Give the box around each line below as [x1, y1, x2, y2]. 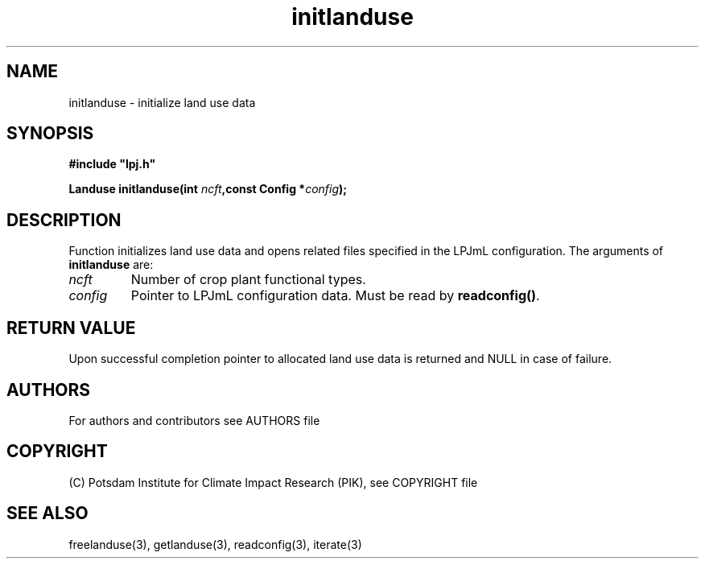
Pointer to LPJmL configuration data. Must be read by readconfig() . [130, 287, 540, 304]
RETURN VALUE [6, 317, 136, 338]
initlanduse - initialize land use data [68, 95, 256, 109]
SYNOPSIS [6, 123, 94, 144]
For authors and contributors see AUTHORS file [68, 413, 320, 427]
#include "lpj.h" [68, 157, 156, 171]
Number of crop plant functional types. [130, 271, 366, 288]
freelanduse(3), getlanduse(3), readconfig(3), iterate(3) [68, 537, 362, 551]
